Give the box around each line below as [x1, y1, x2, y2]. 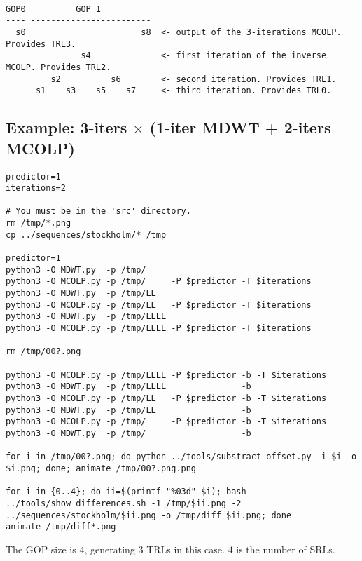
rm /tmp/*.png [6, 218, 71, 229]
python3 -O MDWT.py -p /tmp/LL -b [6, 405, 251, 415]
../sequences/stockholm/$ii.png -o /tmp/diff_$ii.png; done [6, 510, 292, 520]
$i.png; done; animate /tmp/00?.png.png [6, 463, 197, 473]
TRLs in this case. [146, 541, 225, 556]
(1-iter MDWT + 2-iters [149, 116, 331, 138]
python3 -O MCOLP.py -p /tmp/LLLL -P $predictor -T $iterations [6, 323, 312, 334]
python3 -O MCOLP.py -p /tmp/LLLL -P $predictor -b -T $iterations [6, 370, 327, 380]
